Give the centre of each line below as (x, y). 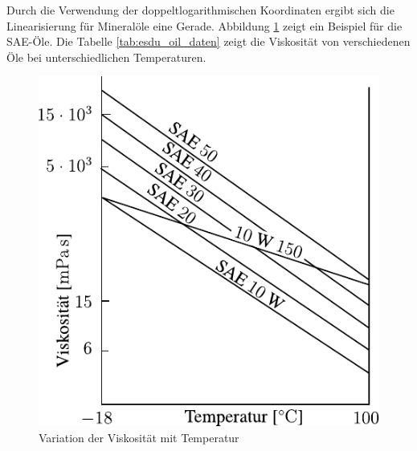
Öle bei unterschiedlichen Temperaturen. (106, 57)
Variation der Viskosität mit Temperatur (139, 437)
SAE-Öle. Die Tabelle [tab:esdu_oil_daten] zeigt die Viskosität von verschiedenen (208, 41)
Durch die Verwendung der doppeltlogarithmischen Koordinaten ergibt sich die (200, 10)
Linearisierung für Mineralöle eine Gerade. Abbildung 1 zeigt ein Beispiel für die (204, 25)
